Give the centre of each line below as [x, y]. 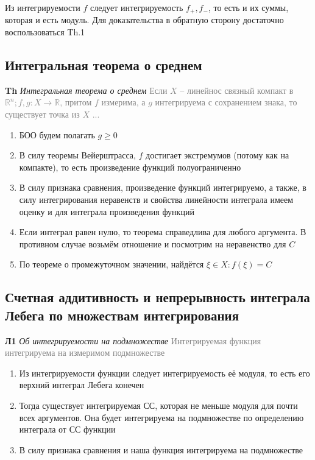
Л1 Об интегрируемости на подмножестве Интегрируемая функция [133, 340]
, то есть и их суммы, [248, 7]
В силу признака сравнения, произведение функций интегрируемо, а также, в [163, 187]
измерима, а [123, 102]
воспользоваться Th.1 [45, 32]
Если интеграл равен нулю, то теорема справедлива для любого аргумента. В [163, 232]
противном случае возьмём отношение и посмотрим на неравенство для [153, 243]
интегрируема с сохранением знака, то [226, 102]
